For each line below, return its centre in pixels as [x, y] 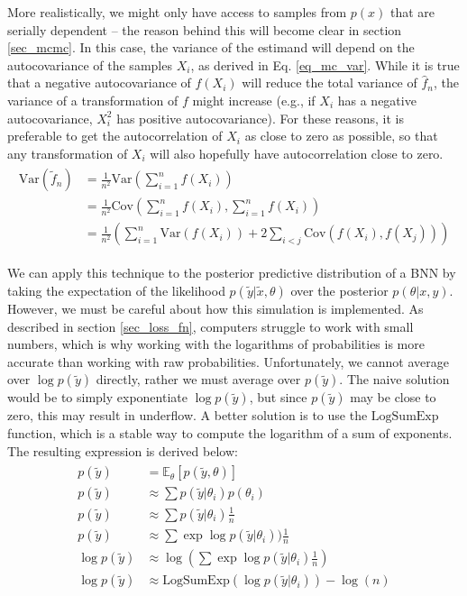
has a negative [377, 100]
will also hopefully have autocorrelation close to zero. [297, 153]
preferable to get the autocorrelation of [115, 136]
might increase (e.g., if [254, 100]
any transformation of [68, 153]
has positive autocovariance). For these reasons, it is [261, 118]
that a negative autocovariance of [99, 83]
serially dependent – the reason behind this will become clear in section [205, 29]
